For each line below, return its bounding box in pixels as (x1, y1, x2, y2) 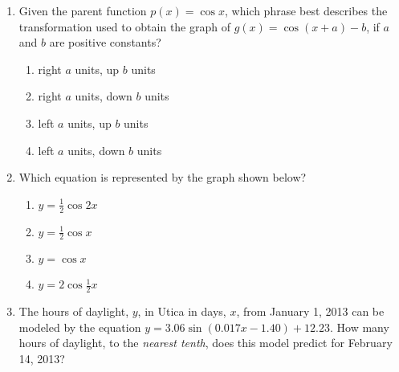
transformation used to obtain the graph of (18, 18, 230, 35)
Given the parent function (18, 2, 147, 18)
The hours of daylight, (18, 303, 129, 320)
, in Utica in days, (137, 303, 226, 320)
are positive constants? (49, 34, 161, 51)
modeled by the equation (18, 318, 141, 335)
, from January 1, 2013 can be (236, 303, 385, 320)
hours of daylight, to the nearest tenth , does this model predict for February (18, 334, 393, 351)
